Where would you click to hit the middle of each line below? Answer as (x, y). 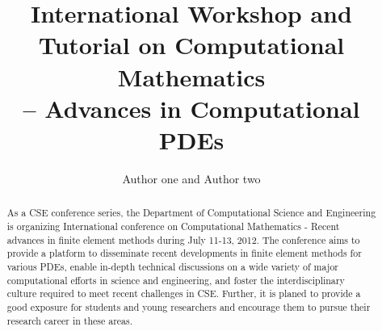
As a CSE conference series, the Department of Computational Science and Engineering (191, 213)
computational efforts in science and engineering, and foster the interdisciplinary (176, 280)
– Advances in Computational (191, 108)
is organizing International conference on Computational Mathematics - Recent (173, 226)
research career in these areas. (70, 320)
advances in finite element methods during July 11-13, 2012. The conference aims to (183, 239)
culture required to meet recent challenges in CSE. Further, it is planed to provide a (184, 293)
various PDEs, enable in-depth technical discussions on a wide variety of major (173, 266)
